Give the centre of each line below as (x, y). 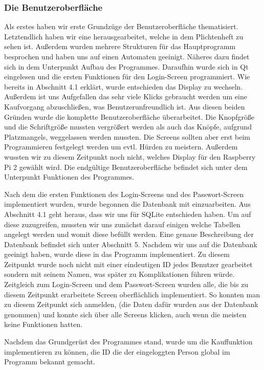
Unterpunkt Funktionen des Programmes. (69, 177)
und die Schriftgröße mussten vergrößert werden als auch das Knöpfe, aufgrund (128, 127)
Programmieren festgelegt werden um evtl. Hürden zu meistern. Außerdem (121, 147)
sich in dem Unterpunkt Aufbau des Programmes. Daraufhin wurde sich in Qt (126, 66)
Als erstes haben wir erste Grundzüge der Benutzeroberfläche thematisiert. (121, 26)
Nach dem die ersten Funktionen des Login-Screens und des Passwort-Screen (124, 194)
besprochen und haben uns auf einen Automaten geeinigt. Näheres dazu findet (127, 56)
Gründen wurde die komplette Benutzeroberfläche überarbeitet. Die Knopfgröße (129, 116)
